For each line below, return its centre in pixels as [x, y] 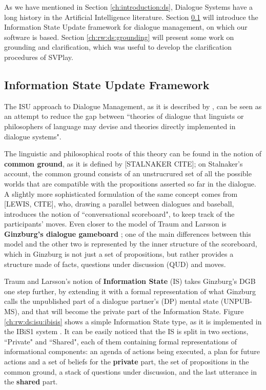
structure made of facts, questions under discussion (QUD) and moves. [115, 264]
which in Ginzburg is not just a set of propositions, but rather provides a [119, 254]
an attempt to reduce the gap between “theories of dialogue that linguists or [124, 116]
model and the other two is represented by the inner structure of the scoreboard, [131, 244]
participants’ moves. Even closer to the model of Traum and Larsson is [115, 224]
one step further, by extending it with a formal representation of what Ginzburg [130, 291]
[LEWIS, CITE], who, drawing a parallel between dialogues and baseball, [119, 204]
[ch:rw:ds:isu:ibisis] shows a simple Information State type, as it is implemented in [133, 321]
